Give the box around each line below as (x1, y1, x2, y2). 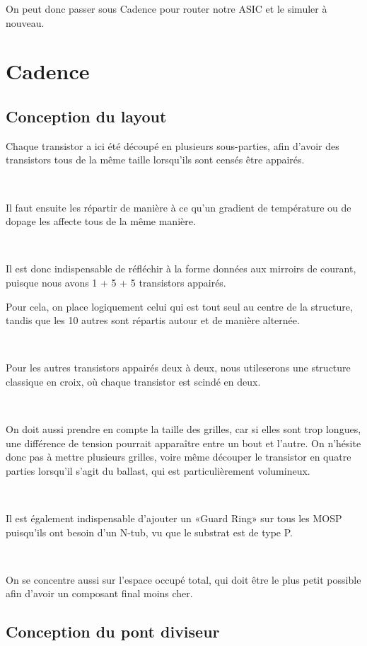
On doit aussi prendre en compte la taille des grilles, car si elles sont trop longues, (6, 422, 361, 437)
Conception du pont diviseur (6, 621, 220, 642)
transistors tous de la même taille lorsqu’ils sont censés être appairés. (6, 152, 305, 167)
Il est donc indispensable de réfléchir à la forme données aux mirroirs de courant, (6, 261, 356, 276)
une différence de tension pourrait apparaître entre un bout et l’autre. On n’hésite (6, 435, 361, 450)
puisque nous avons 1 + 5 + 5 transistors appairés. (6, 275, 226, 289)
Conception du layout (6, 105, 167, 127)
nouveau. (6, 15, 45, 30)
